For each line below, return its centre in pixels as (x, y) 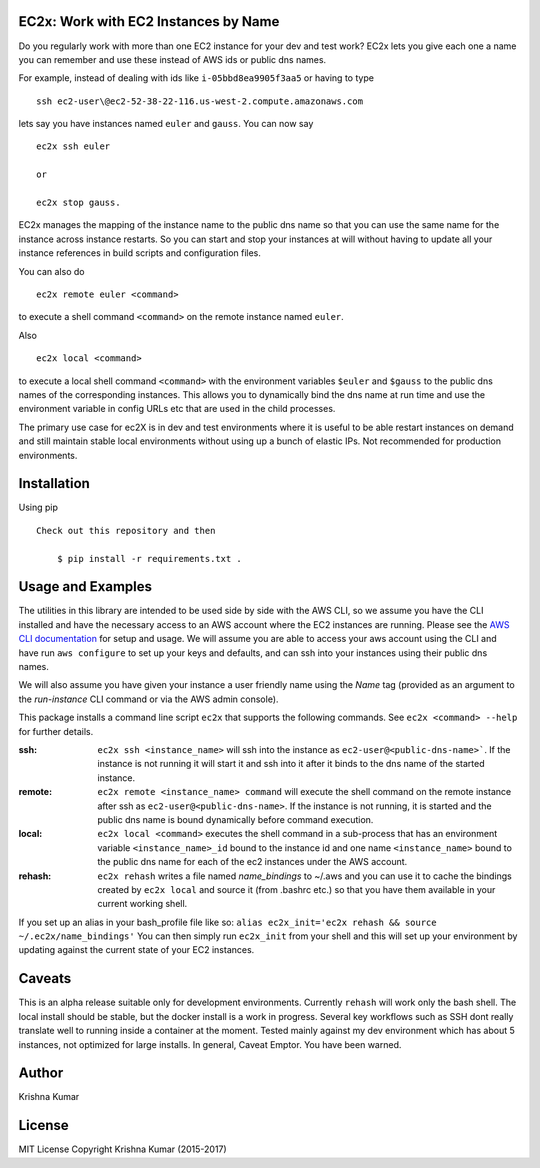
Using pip (38, 507)
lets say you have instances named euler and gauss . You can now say (166, 124)
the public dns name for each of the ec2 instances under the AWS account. (252, 862)
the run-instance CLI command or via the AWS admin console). (148, 699)
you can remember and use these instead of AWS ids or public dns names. (172, 59)
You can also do (51, 271)
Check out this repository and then (126, 530)
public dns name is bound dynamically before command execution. (235, 819)
